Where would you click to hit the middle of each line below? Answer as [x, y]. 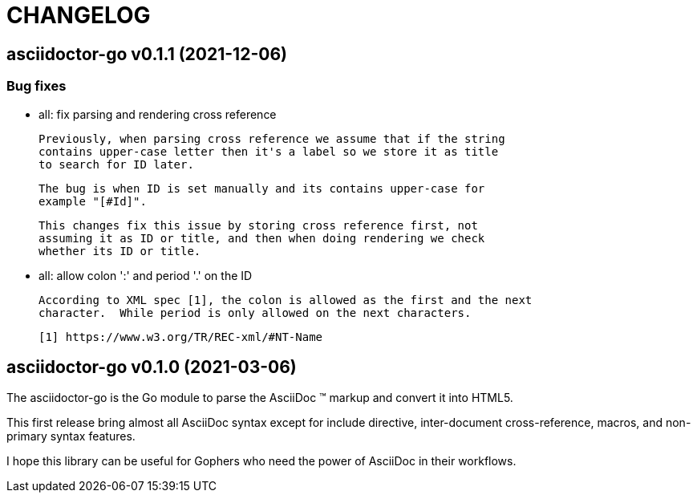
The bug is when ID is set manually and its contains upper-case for [262, 188]
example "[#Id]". [93, 201]
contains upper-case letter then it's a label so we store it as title [269, 151]
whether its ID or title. [120, 251]
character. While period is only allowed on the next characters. [255, 312]
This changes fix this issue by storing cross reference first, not [258, 225]
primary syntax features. [71, 436]
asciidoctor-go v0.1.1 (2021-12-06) [147, 54]
